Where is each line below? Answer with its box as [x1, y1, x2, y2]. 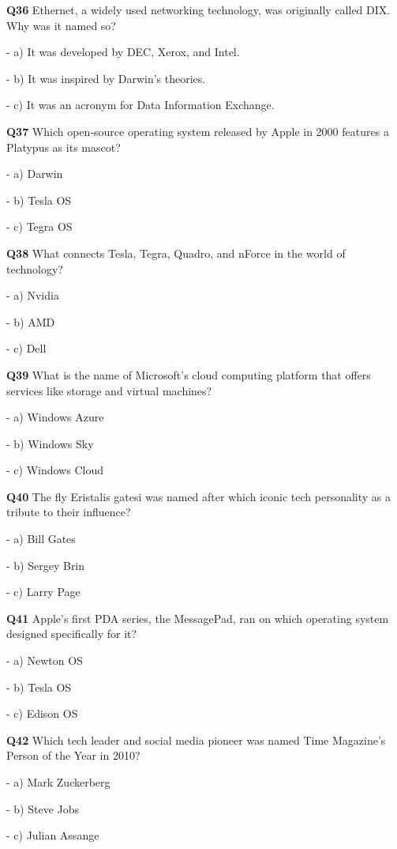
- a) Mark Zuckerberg [6, 774, 110, 790]
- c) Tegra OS [6, 218, 73, 235]
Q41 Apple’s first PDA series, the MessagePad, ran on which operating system [6, 609, 389, 626]
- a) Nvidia [6, 287, 59, 304]
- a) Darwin [6, 165, 63, 182]
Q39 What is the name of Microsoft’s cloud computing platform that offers [6, 366, 371, 383]
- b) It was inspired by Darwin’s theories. [6, 70, 206, 86]
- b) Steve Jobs [6, 800, 80, 817]
